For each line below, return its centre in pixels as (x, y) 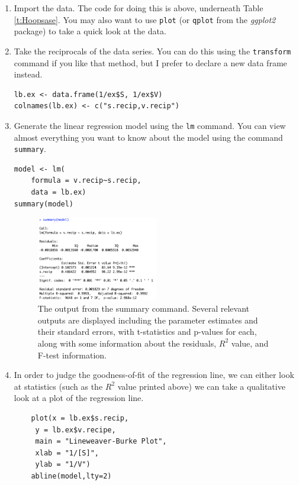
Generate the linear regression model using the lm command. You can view (150, 125)
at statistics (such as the (58, 386)
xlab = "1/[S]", (67, 453)
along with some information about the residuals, (127, 343)
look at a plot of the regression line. (79, 398)
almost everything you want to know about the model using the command (148, 137)
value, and (250, 343)
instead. (28, 74)
